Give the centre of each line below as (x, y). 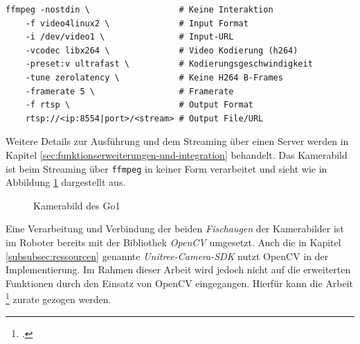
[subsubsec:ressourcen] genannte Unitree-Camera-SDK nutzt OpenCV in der (167, 256)
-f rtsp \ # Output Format (139, 105)
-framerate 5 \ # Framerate (129, 91)
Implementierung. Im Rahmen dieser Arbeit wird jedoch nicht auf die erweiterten (178, 269)
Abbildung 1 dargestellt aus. (66, 182)
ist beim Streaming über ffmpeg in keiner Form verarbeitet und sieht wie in (166, 168)
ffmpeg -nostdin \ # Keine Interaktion (139, 10)
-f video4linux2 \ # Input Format (137, 23)
